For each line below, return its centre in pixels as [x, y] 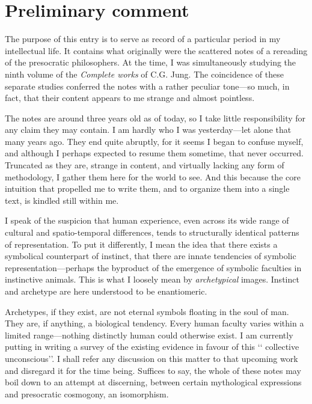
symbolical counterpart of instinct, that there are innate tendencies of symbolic [151, 256]
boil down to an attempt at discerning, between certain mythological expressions [153, 382]
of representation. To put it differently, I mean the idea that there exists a [141, 244]
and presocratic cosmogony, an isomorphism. [87, 393]
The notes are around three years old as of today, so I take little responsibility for [155, 118]
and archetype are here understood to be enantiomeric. [106, 291]
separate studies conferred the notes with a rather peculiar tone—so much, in [147, 86]
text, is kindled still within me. [62, 200]
